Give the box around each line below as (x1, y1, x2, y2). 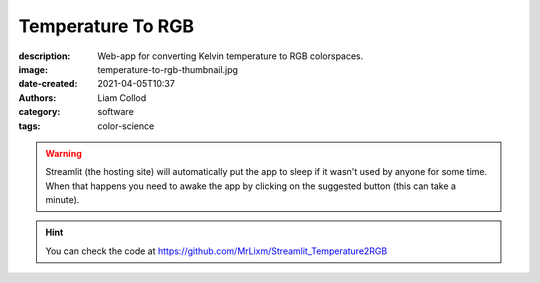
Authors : (18, 91, 57, 104)
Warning (45, 147, 82, 159)
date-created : (18, 78, 78, 90)
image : (18, 63, 49, 75)
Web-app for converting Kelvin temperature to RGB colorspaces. (97, 50, 364, 62)
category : (18, 106, 61, 118)
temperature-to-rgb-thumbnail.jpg (97, 63, 239, 75)
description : (18, 50, 71, 62)
